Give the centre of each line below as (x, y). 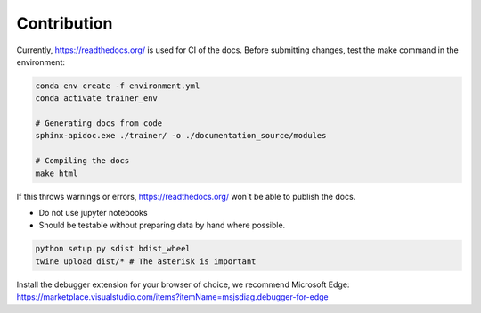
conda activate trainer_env (96, 99)
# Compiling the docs (82, 161)
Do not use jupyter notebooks (93, 213)
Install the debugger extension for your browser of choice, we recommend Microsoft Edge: (183, 284)
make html (57, 173)
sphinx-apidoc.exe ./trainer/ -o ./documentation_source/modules (181, 136)
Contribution (65, 23)
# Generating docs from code (99, 124)
